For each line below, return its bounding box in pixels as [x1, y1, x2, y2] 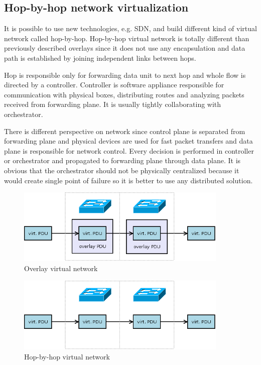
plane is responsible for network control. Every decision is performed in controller [4, 145, 254, 156]
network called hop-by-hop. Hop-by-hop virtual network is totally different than [4, 33, 249, 43]
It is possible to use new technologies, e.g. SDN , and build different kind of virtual [4, 23, 257, 34]
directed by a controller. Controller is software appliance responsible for [4, 79, 224, 90]
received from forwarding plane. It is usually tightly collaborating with [4, 99, 221, 109]
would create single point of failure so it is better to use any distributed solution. [4, 175, 253, 185]
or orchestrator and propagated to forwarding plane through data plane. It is [4, 155, 241, 166]
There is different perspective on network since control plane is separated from [4, 126, 245, 136]
